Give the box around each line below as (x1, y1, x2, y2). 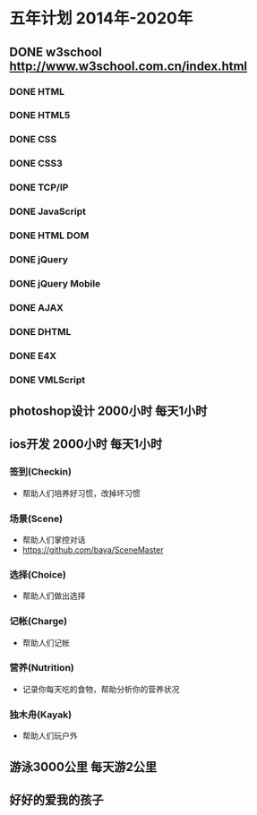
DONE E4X (9, 349, 56, 362)
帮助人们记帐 (21, 637, 70, 648)
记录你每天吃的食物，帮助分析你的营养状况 (21, 683, 180, 694)
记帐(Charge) (9, 615, 68, 628)
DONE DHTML (9, 325, 72, 338)
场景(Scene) (9, 512, 64, 525)
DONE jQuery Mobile (9, 277, 101, 289)
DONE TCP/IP (9, 181, 69, 193)
